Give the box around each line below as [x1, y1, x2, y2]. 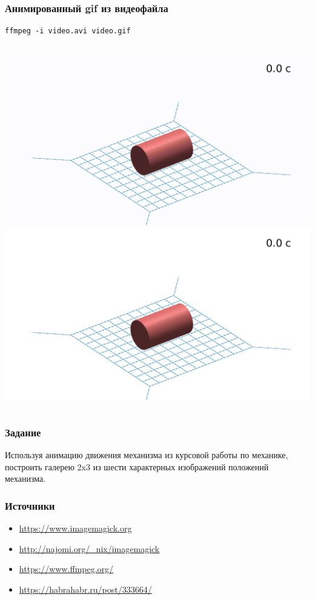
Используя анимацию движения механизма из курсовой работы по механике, [5, 448, 288, 461]
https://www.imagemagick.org [19, 522, 132, 535]
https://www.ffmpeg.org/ [19, 562, 114, 575]
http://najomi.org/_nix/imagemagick [19, 542, 160, 555]
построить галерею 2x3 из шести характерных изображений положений [5, 460, 269, 473]
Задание [5, 424, 41, 439]
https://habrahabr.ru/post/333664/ [19, 583, 152, 595]
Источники [5, 498, 55, 513]
